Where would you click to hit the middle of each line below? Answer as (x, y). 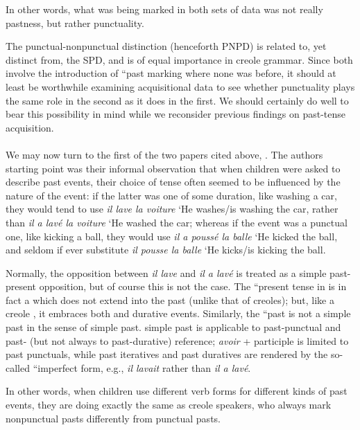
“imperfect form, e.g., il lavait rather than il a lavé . (142, 367)
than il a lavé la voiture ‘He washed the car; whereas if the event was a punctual (177, 222)
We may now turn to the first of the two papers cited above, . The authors (164, 154)
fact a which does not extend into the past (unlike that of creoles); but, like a (170, 299)
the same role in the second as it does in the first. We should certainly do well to (177, 100)
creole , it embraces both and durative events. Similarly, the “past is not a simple (178, 313)
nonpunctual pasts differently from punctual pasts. (113, 418)
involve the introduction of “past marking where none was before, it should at (171, 73)
